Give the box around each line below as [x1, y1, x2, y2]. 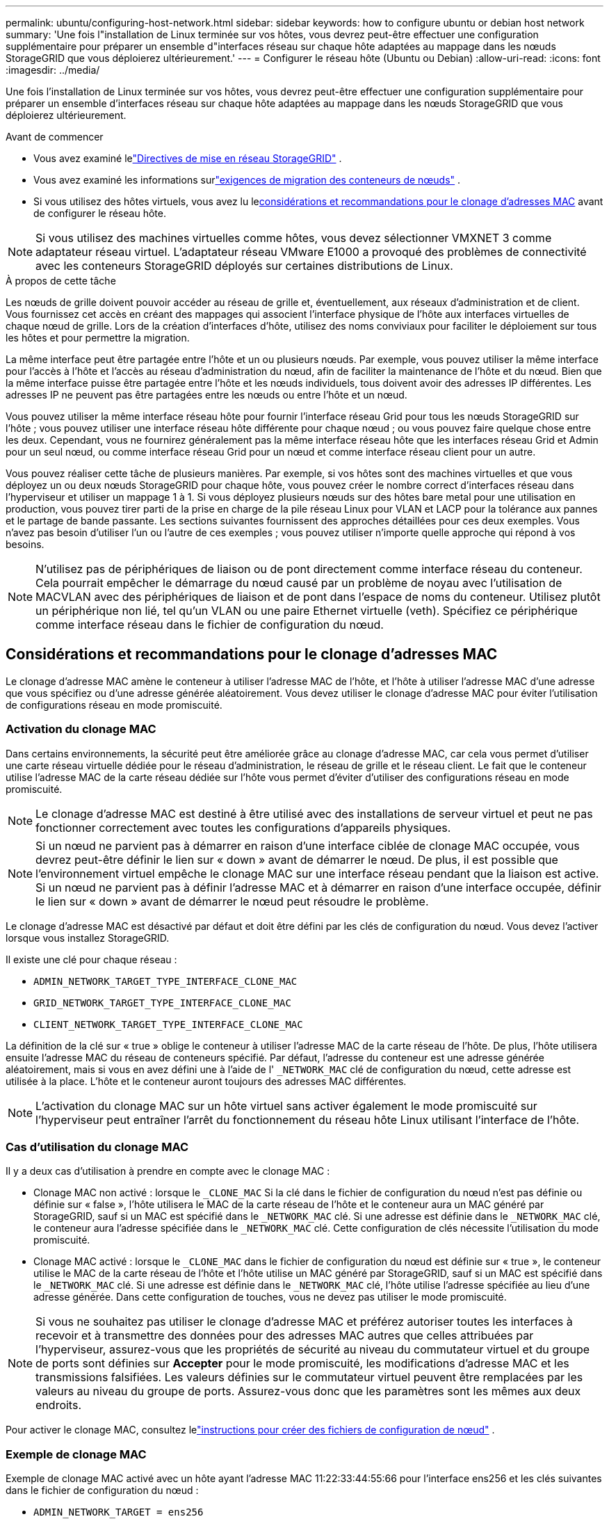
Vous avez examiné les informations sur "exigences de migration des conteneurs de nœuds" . [33, 174, 461, 186]
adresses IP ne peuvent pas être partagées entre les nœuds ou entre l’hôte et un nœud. [6, 389, 407, 401]
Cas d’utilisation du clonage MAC [6, 1139, 189, 1154]
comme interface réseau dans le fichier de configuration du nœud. [35, 618, 384, 632]
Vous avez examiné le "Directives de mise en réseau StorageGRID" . [33, 152, 342, 164]
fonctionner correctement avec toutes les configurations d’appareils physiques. [35, 820, 451, 835]
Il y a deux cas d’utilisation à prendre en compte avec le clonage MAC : [6, 1165, 330, 1178]
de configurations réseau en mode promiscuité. [6, 698, 222, 711]
